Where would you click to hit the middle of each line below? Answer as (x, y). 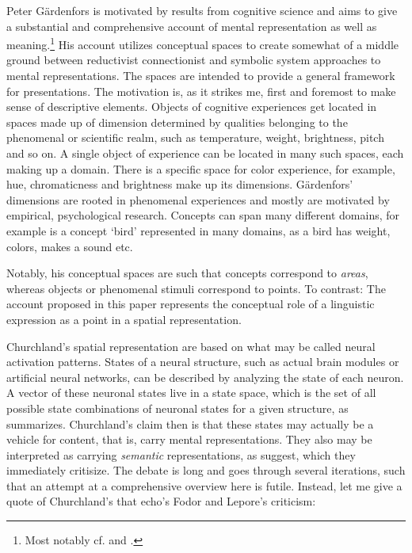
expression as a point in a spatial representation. (124, 319)
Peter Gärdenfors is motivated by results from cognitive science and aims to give (202, 10)
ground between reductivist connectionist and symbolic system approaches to (194, 60)
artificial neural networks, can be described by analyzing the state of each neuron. (205, 377)
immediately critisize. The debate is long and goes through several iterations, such (206, 470)
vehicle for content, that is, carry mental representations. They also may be (189, 439)
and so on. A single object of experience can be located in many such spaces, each (205, 153)
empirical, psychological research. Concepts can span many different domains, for (203, 215)
